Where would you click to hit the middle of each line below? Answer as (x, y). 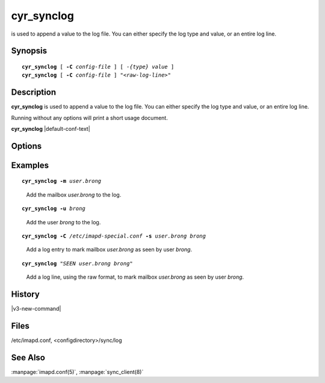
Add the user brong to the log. (63, 222)
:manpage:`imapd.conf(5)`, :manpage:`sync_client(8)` (77, 372)
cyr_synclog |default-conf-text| (51, 129)
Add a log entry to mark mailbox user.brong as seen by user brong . (109, 250)
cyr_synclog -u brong (54, 209)
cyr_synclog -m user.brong (62, 181)
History (26, 294)
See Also (28, 357)
